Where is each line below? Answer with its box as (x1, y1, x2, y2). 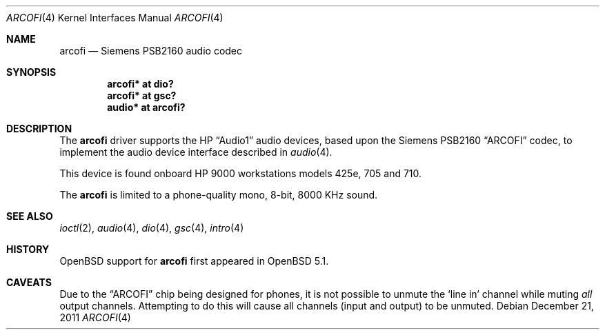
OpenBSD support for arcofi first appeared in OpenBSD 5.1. (59, 255, 329, 267)
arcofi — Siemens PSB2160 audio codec (59, 45, 243, 57)
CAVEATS (6, 276, 52, 288)
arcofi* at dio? (107, 78, 174, 90)
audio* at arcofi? (107, 101, 186, 113)
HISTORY (6, 243, 50, 255)
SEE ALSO (6, 210, 53, 222)
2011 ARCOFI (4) (59, 312, 131, 323)
